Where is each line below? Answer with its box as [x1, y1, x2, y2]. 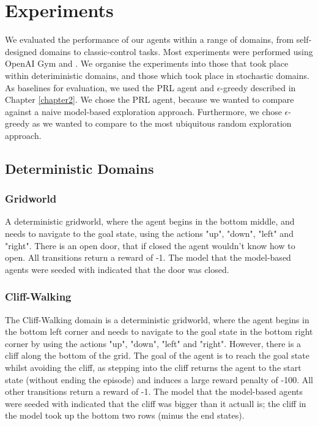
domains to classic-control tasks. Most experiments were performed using [39, 45, 313, 58]
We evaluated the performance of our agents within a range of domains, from [5, 33, 294, 46]
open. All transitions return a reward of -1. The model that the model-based [5, 251, 291, 264]
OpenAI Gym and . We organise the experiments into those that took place [5, 57, 289, 70]
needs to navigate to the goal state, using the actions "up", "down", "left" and [5, 227, 294, 240]
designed [5, 45, 37, 58]
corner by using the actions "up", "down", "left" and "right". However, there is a [5, 337, 301, 349]
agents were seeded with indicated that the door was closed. [5, 263, 229, 275]
